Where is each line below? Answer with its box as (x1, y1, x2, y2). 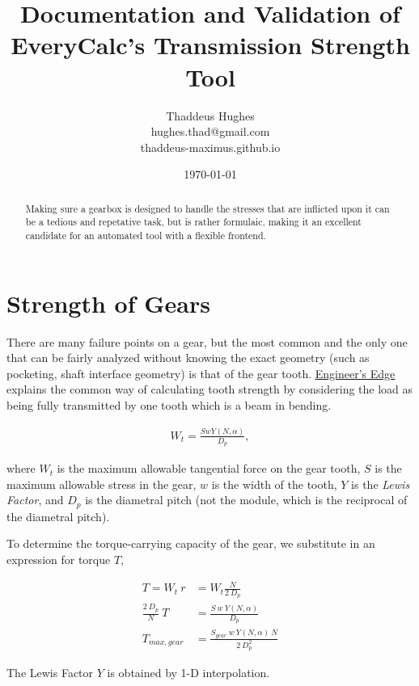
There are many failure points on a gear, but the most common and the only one (6, 333, 408, 350)
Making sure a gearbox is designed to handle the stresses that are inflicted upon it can (25, 201, 390, 215)
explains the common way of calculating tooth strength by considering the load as (6, 381, 413, 398)
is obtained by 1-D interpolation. (107, 664, 270, 681)
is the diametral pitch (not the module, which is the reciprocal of (85, 491, 408, 508)
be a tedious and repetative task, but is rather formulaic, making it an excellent (25, 215, 362, 229)
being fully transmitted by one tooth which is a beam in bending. (6, 396, 332, 413)
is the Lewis (351, 475, 410, 492)
